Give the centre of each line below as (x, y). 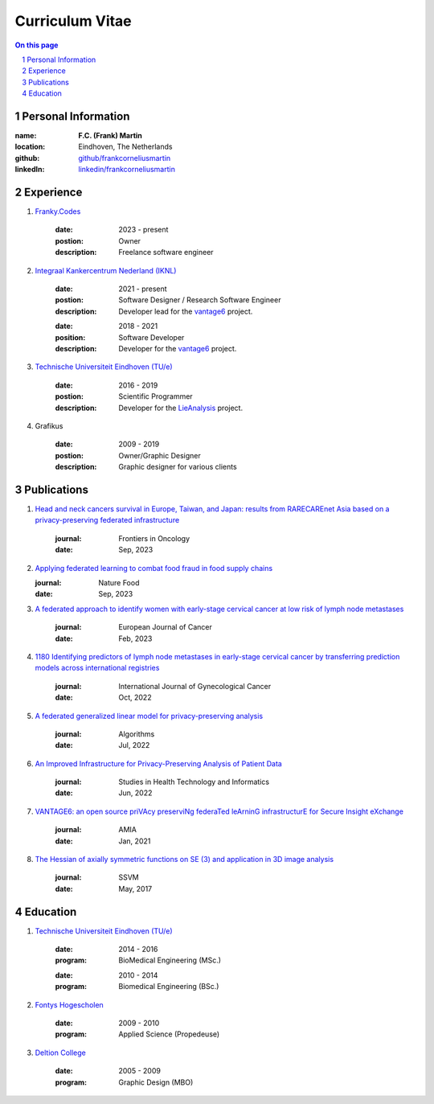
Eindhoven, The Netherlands (125, 147)
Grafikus (49, 425)
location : (30, 147)
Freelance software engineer (166, 252)
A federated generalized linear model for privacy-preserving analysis (149, 716)
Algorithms (137, 734)
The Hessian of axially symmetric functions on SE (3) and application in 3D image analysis (184, 860)
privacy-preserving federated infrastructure (107, 520)
